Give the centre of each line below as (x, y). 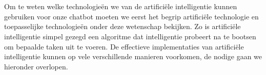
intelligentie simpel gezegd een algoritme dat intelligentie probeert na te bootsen (130, 36)
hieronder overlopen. (36, 66)
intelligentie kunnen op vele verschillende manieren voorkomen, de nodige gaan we (133, 56)
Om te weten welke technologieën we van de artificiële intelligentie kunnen (121, 6)
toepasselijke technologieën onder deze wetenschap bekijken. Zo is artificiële (122, 26)
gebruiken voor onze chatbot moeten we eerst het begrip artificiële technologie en (131, 16)
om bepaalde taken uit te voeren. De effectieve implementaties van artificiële (124, 46)
